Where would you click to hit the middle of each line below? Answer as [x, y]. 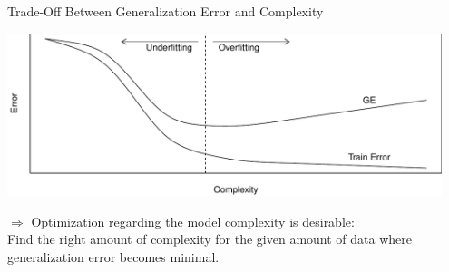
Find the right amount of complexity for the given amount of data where [210, 239]
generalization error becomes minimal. [113, 256]
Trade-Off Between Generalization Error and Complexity [166, 11]
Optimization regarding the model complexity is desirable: [193, 221]
